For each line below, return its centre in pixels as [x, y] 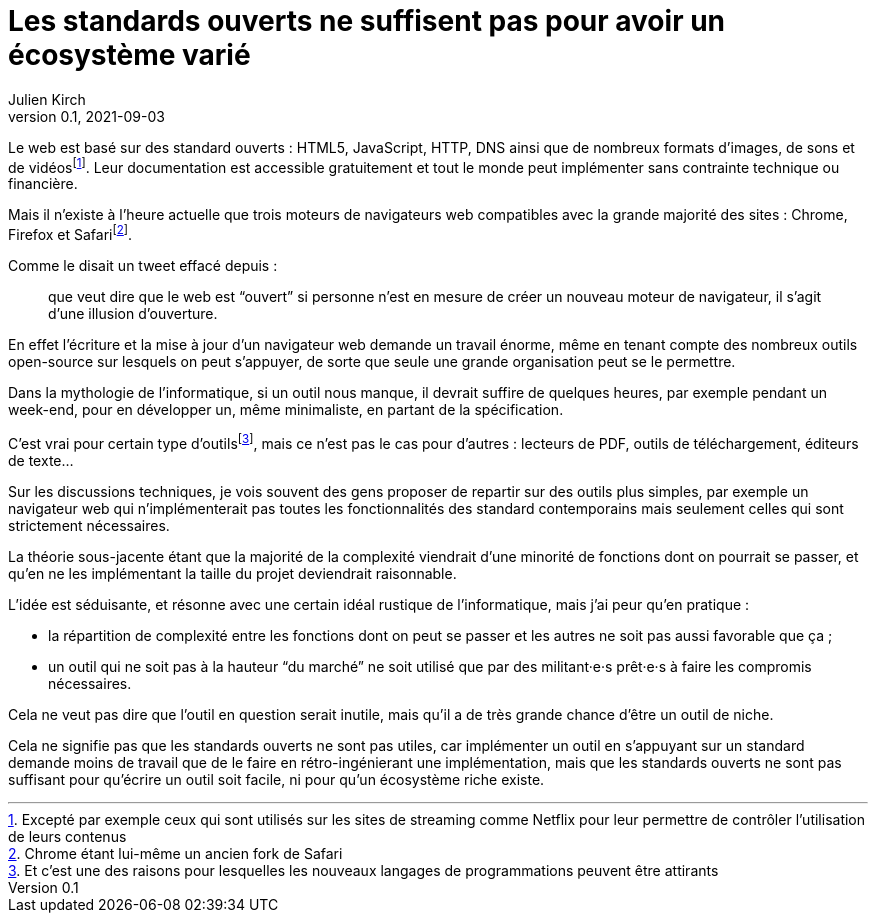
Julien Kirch [47, 99]
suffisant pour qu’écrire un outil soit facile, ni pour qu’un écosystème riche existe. [276, 779]
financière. [43, 184]
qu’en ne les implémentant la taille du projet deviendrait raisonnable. [232, 573]
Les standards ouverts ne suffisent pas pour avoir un [367, 21]
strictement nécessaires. [89, 525]
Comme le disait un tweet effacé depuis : [143, 266]
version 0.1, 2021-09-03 [86, 116]
